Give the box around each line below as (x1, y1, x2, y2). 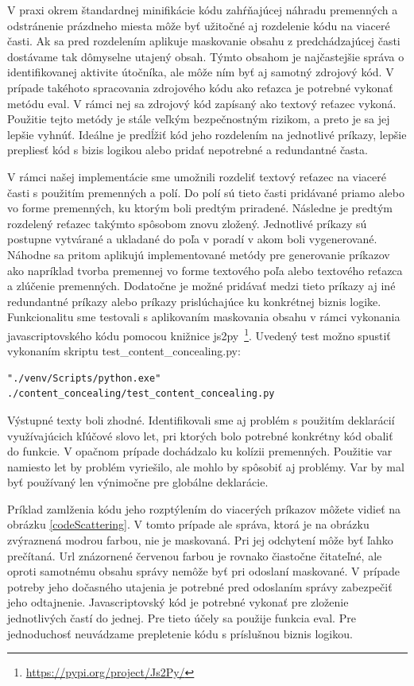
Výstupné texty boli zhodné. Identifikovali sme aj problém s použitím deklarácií (7, 411, 395, 428)
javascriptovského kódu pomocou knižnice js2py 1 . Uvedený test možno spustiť (7, 324, 391, 343)
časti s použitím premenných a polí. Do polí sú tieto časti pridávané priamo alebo (7, 184, 404, 200)
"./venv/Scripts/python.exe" (7, 372, 161, 384)
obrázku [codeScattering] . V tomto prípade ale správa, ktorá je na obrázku (7, 516, 370, 533)
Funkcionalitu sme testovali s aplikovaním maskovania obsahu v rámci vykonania (7, 308, 400, 325)
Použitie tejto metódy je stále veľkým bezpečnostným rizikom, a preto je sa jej (7, 110, 390, 127)
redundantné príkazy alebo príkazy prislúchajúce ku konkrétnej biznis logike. (7, 293, 381, 309)
